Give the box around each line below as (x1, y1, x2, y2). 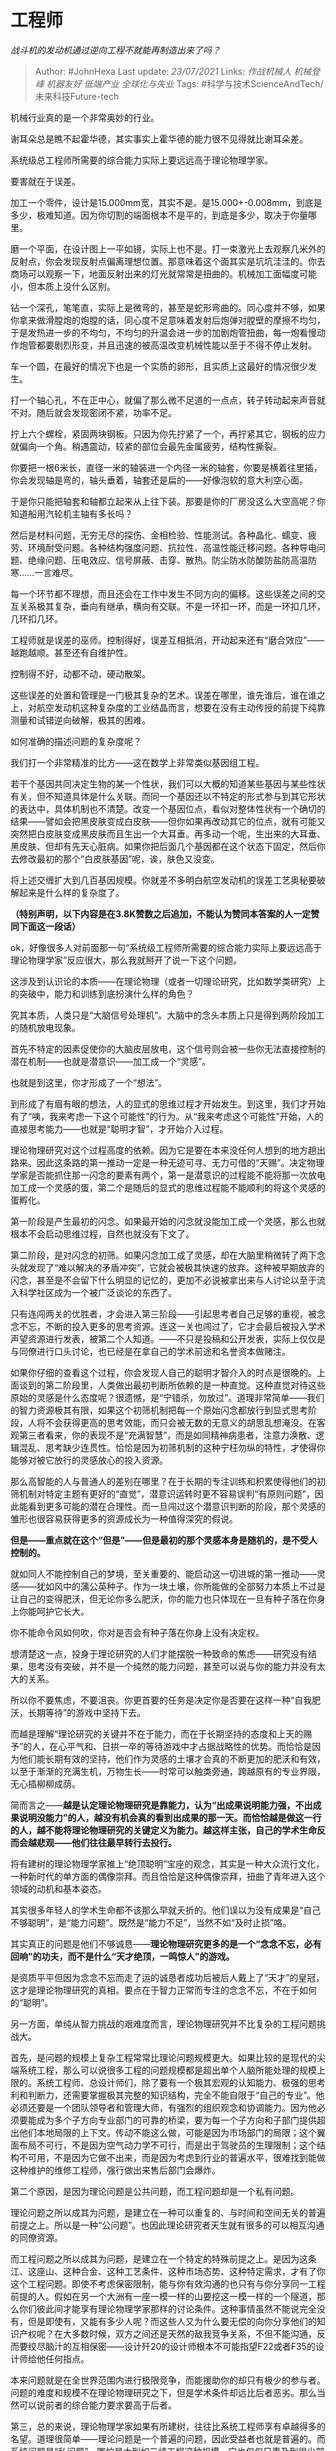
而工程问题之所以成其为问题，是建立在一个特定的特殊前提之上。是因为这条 (10, 2252, 317, 2265)
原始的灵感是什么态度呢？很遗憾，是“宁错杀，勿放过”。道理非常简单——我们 (10, 1391, 325, 1403)
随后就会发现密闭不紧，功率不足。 (36, 406, 177, 418)
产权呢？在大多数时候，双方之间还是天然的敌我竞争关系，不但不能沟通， (18, 2327, 317, 2340)
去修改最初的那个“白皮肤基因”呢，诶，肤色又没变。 (10, 852, 220, 865)
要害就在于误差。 (10, 175, 81, 187)
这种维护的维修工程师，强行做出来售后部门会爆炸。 (10, 2164, 221, 2176)
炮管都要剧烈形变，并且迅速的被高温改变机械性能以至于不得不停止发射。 (18, 339, 317, 351)
